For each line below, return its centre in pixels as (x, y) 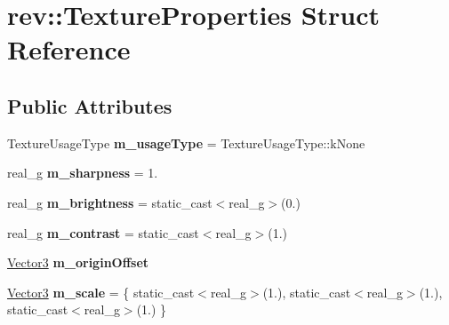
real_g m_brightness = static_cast (110, 202)
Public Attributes (90, 105)
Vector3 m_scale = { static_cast (101, 292)
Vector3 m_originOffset (78, 262)
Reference (69, 49)
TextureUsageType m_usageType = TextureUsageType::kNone (186, 143)
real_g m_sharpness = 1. (83, 173)
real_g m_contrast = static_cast (103, 232)
